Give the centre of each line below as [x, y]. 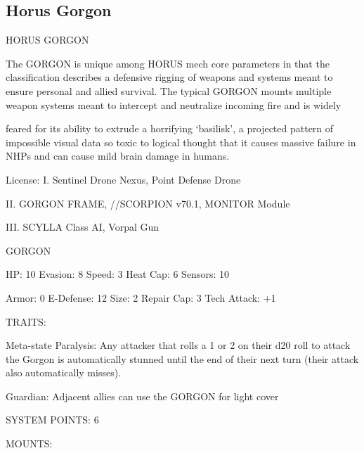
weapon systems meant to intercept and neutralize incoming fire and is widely [174, 104]
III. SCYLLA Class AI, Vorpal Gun [83, 227]
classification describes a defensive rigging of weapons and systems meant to [169, 77]
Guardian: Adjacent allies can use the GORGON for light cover [142, 396]
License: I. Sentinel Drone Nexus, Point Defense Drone [123, 179]
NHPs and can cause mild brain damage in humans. [118, 156]
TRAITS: [26, 321]
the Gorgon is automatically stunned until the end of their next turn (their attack [182, 358]
